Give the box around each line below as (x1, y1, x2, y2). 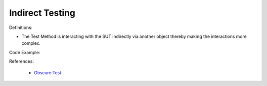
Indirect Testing (9, 7, 76, 18)
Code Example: (9, 49, 41, 55)
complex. (21, 40, 41, 46)
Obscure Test (34, 69, 62, 76)
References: (9, 58, 34, 64)
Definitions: (9, 25, 33, 30)
